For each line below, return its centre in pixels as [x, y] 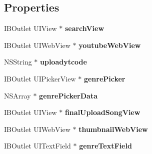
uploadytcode [63, 62]
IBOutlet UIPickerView [40, 78]
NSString [18, 62]
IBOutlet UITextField [37, 146]
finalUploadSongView [102, 112]
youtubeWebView [110, 45]
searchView [84, 28]
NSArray [17, 95]
